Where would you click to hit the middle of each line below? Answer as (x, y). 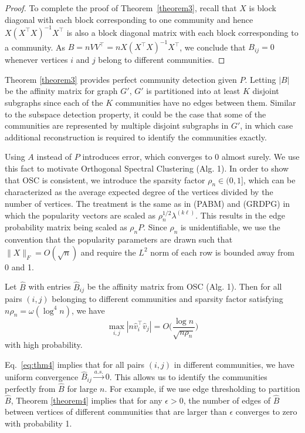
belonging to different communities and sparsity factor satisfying (167, 298)
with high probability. (44, 345)
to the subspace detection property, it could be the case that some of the (135, 114)
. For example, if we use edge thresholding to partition (202, 389)
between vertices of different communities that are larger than (116, 412)
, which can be (269, 179)
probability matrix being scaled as (66, 227)
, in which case (267, 125)
